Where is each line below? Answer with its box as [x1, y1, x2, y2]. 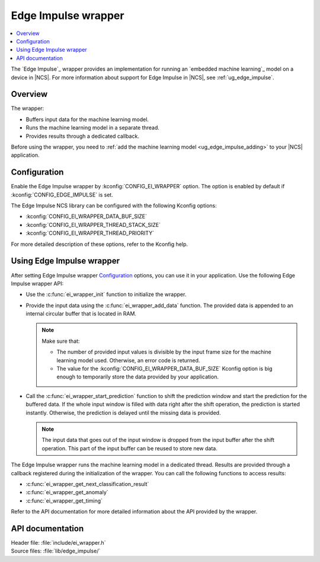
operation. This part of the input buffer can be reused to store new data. [41, 444, 217, 452]
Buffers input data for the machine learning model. [25, 116, 149, 123]
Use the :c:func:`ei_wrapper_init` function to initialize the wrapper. [25, 291, 187, 298]
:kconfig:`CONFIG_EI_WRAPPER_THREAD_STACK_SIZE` [25, 221, 161, 228]
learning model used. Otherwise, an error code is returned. [56, 356, 200, 364]
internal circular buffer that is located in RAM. [25, 310, 136, 317]
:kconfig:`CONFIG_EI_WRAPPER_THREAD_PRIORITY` [25, 229, 154, 237]
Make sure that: [41, 337, 80, 345]
